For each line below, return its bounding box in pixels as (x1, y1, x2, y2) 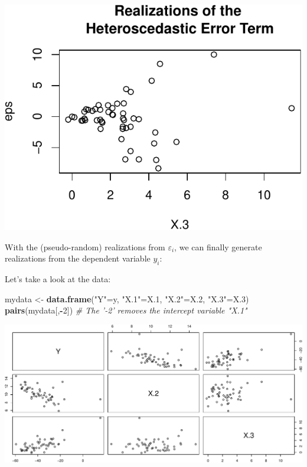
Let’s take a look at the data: (5, 272, 111, 285)
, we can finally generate (174, 240, 262, 253)
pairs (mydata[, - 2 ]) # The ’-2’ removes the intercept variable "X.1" (5, 304, 247, 316)
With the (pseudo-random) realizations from (5, 240, 165, 253)
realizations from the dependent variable (5, 252, 151, 264)
